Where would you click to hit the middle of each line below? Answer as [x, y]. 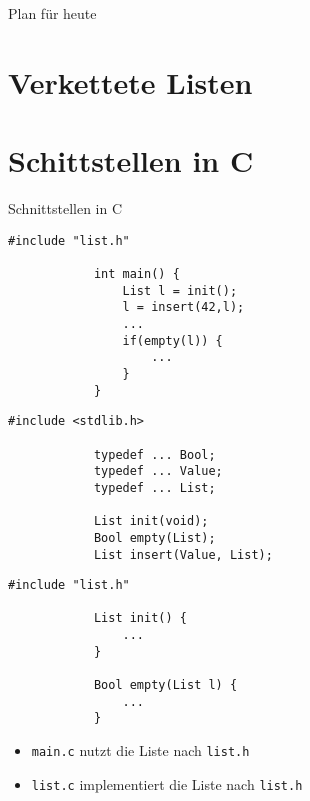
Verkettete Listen [130, 81]
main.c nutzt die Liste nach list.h [140, 750]
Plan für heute [52, 13]
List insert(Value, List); [183, 554]
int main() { [136, 274]
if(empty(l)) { [172, 340]
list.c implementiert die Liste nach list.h [167, 783]
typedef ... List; [154, 487]
